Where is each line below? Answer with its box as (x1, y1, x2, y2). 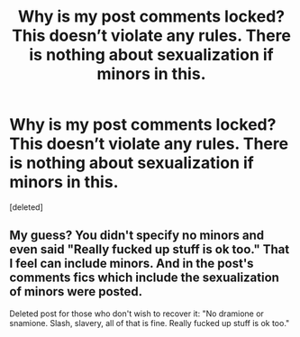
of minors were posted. (9, 284, 143, 299)
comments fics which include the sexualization (9, 270, 279, 286)
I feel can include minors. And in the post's (9, 256, 254, 271)
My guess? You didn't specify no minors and (9, 228, 265, 243)
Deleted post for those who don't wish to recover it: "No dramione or (9, 308, 264, 319)
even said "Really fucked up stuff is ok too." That (9, 241, 290, 258)
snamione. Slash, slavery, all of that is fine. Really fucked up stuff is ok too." (9, 317, 290, 328)
